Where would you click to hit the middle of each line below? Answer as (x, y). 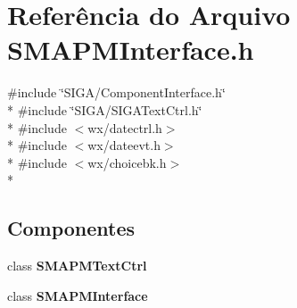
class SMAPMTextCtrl (77, 266)
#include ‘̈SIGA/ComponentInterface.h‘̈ (116, 92)
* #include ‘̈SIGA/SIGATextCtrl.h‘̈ (105, 109)
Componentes (71, 228)
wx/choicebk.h (127, 162)
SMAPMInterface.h (131, 50)
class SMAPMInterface (78, 295)
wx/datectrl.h (125, 127)
